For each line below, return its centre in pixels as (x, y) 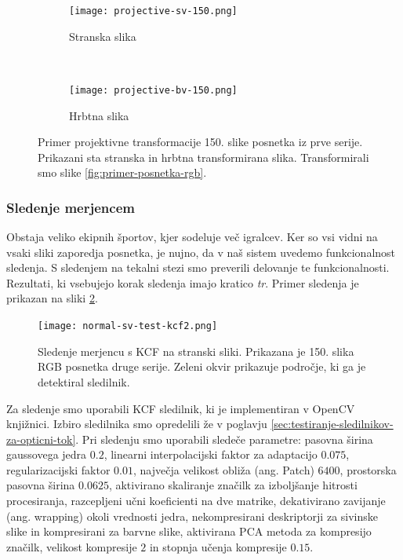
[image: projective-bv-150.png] (153, 90)
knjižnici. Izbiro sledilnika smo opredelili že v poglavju (137, 424)
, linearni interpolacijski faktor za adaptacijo (211, 454)
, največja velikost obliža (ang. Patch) (224, 469)
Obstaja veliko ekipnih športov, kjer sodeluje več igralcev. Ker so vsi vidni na (192, 237)
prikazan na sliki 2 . (52, 298)
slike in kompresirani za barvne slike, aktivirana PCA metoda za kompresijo (189, 531)
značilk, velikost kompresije (72, 546)
